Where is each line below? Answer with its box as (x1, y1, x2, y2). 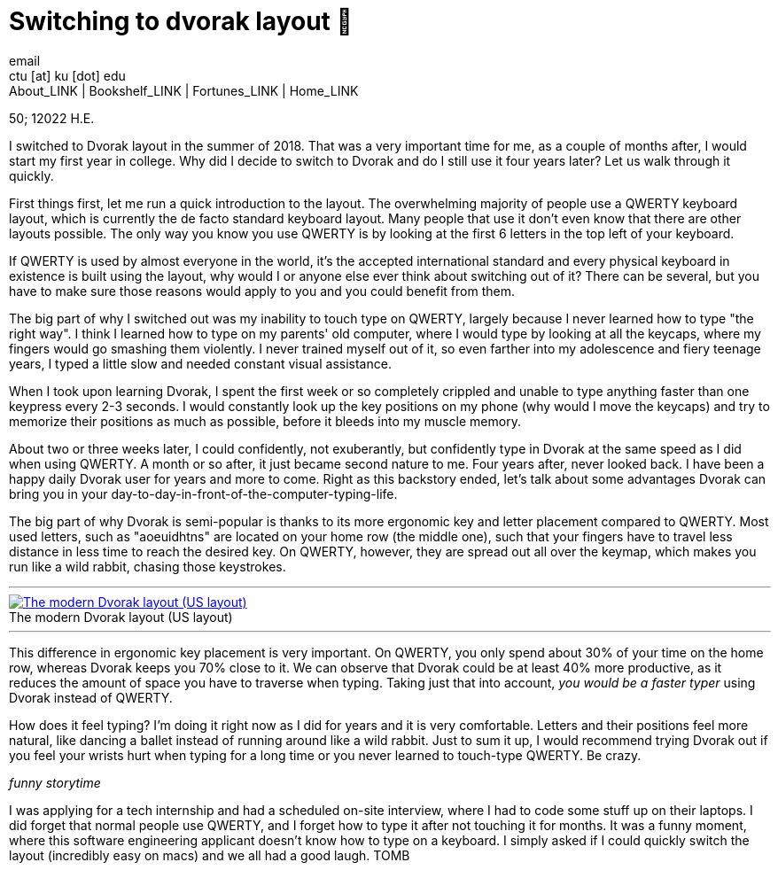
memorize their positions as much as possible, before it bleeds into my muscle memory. (9, 413, 521, 429)
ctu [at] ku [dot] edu (9, 67, 126, 83)
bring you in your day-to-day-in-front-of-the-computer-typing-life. (9, 485, 398, 501)
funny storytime (9, 774, 101, 790)
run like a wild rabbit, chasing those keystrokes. (9, 558, 286, 574)
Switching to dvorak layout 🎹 (9, 6, 353, 36)
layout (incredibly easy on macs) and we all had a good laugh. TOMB (9, 847, 410, 863)
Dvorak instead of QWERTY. (9, 689, 173, 705)
